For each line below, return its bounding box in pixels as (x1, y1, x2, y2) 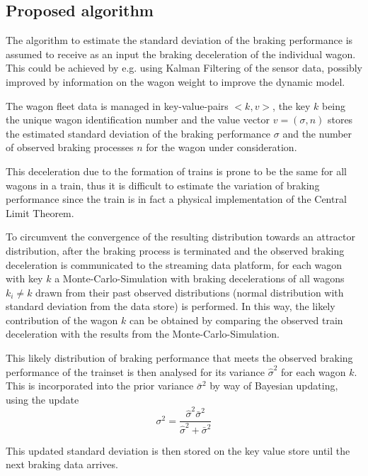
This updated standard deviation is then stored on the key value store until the (6, 443, 350, 458)
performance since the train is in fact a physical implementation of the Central (6, 192, 347, 206)
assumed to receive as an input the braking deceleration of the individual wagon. (6, 46, 356, 61)
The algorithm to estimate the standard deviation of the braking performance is (6, 33, 353, 48)
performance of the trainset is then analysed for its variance (6, 364, 265, 379)
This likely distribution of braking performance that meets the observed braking (6, 350, 353, 365)
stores (327, 112, 353, 127)
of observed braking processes (6, 140, 134, 155)
